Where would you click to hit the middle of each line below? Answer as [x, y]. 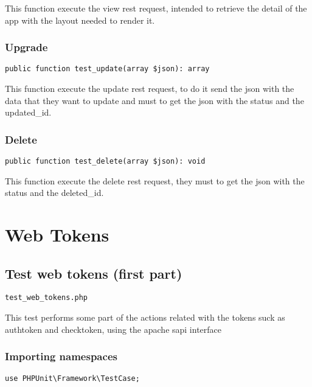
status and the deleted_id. [54, 193]
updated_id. [28, 112]
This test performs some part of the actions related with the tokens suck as [145, 317]
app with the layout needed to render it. [80, 20]
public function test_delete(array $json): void [105, 162]
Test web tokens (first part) [94, 273]
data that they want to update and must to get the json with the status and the [154, 100]
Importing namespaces [61, 356]
